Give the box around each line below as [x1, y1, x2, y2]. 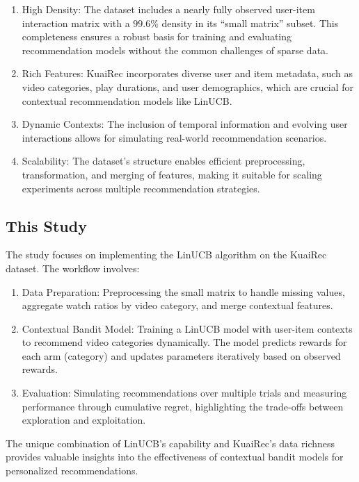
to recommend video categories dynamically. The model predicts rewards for [22, 335, 347, 349]
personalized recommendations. [6, 463, 138, 478]
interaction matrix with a [22, 15, 130, 30]
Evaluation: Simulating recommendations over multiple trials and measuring [22, 385, 347, 400]
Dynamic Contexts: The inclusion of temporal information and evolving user [22, 117, 348, 131]
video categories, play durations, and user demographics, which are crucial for [22, 79, 354, 94]
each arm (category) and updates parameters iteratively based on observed [22, 348, 341, 363]
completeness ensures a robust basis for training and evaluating [22, 29, 292, 44]
